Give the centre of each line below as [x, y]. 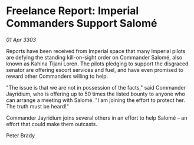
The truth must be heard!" [38, 106]
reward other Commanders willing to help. [57, 76]
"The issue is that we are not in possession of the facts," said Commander [96, 87]
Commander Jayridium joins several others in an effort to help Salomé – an [97, 118]
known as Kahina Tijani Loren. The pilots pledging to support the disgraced [97, 64]
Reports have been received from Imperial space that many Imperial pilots [96, 51]
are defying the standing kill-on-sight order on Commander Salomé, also [94, 57]
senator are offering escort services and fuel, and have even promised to [95, 70]
